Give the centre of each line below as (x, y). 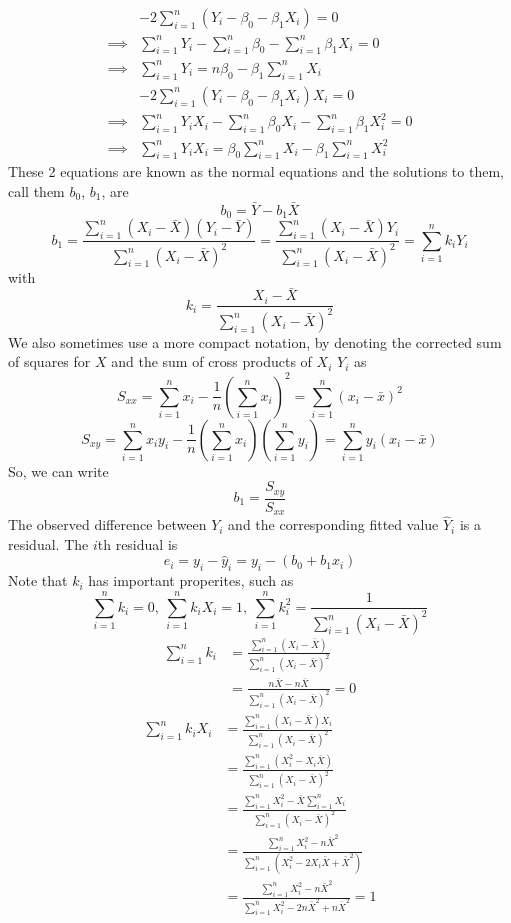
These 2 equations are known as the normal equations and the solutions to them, (256, 171)
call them (36, 190)
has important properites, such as (191, 580)
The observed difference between (107, 524)
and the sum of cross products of (211, 361)
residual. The (48, 543)
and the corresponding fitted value (333, 524)
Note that (38, 580)
